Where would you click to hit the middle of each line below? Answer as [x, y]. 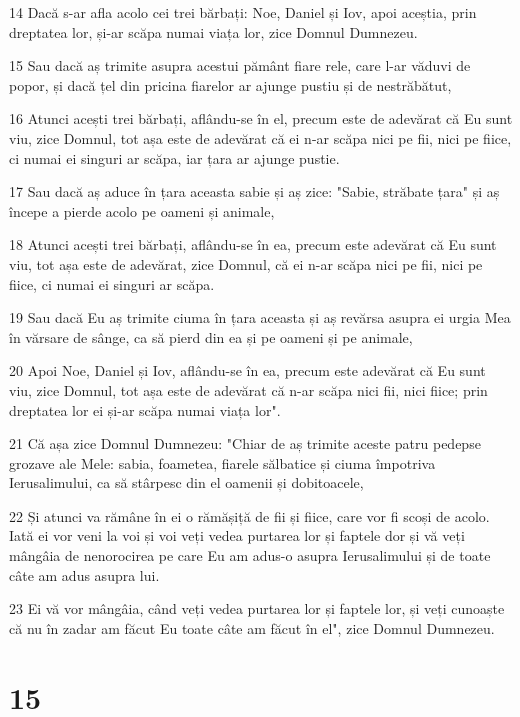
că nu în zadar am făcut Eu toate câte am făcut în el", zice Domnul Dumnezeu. [252, 627]
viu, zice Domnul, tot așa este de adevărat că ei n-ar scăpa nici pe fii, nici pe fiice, [260, 137]
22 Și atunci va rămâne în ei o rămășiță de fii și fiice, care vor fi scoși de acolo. [249, 515]
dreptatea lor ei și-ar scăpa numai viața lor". [145, 409]
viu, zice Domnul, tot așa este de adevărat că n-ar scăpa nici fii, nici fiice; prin [248, 389]
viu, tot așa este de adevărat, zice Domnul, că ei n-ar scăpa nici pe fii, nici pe [246, 263]
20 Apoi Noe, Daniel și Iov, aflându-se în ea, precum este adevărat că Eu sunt [247, 370]
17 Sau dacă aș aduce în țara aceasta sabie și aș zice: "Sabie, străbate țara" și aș [254, 191]
